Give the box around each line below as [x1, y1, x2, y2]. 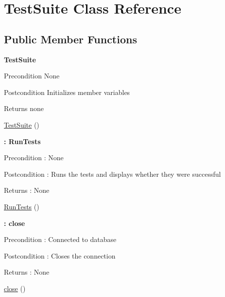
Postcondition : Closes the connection [4, 250, 116, 260]
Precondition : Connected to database [4, 234, 117, 244]
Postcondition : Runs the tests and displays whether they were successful [4, 168, 221, 179]
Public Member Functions [4, 31, 137, 46]
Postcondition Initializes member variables [4, 87, 130, 97]
